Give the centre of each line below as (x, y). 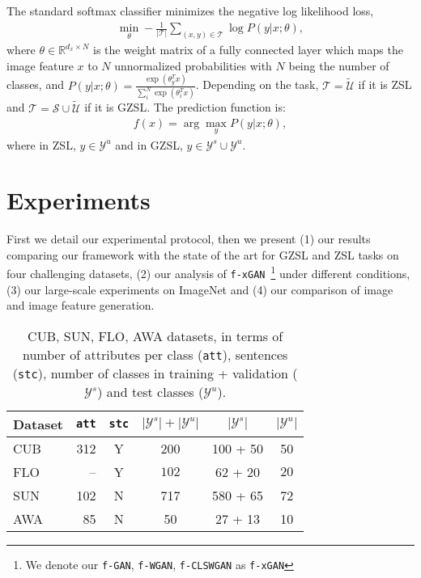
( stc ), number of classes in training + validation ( (155, 373)
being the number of (339, 65)
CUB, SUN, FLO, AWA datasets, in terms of (155, 335)
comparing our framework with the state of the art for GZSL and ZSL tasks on (203, 254)
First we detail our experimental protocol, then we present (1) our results (189, 239)
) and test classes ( (151, 391)
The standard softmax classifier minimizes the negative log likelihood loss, (190, 11)
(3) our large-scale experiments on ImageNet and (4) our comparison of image (200, 289)
